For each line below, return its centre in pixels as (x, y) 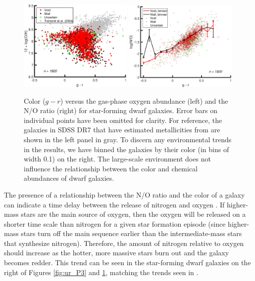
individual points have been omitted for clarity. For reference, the (123, 120)
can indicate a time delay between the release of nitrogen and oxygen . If (114, 204)
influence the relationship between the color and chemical (111, 168)
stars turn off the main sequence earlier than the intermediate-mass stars (131, 233)
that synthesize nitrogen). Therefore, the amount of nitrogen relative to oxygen (124, 243)
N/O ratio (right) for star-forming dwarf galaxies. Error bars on (121, 110)
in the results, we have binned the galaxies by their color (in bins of (127, 149)
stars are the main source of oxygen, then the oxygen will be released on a (133, 214)
